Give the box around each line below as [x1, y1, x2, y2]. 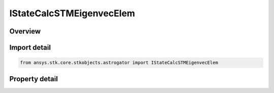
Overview [9, 27, 41, 36]
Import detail [9, 43, 51, 52]
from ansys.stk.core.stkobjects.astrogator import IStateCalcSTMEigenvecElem [20, 60, 218, 66]
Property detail [9, 74, 58, 83]
